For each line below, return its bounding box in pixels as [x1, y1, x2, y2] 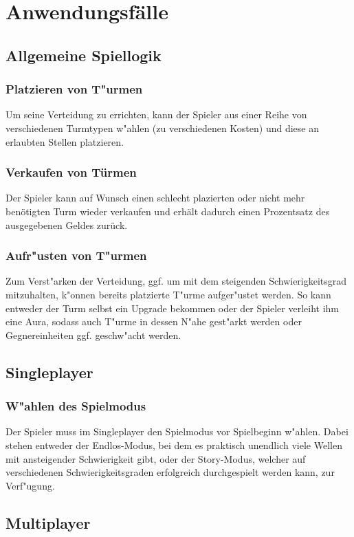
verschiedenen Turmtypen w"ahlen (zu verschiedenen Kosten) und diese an [5, 120, 319, 135]
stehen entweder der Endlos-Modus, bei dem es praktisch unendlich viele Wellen [5, 437, 342, 452]
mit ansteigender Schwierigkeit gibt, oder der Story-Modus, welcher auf [5, 451, 306, 465]
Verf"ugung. [5, 478, 55, 492]
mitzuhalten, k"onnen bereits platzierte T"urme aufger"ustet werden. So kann [5, 287, 331, 301]
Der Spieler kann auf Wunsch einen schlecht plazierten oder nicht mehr [5, 190, 305, 205]
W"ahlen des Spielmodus [5, 397, 146, 415]
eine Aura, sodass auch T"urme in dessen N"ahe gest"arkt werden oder [5, 314, 302, 329]
